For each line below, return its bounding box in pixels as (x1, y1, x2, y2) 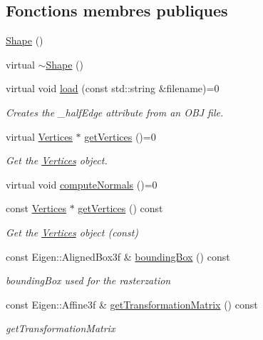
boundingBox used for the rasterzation (6, 273, 171, 288)
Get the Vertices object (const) (6, 224, 139, 239)
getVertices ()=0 (84, 129, 156, 144)
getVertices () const (78, 201, 163, 216)
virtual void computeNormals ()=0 (6, 176, 158, 191)
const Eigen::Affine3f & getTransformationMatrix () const (6, 296, 258, 311)
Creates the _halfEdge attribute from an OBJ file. (6, 104, 224, 119)
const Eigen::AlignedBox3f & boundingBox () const (6, 249, 230, 264)
